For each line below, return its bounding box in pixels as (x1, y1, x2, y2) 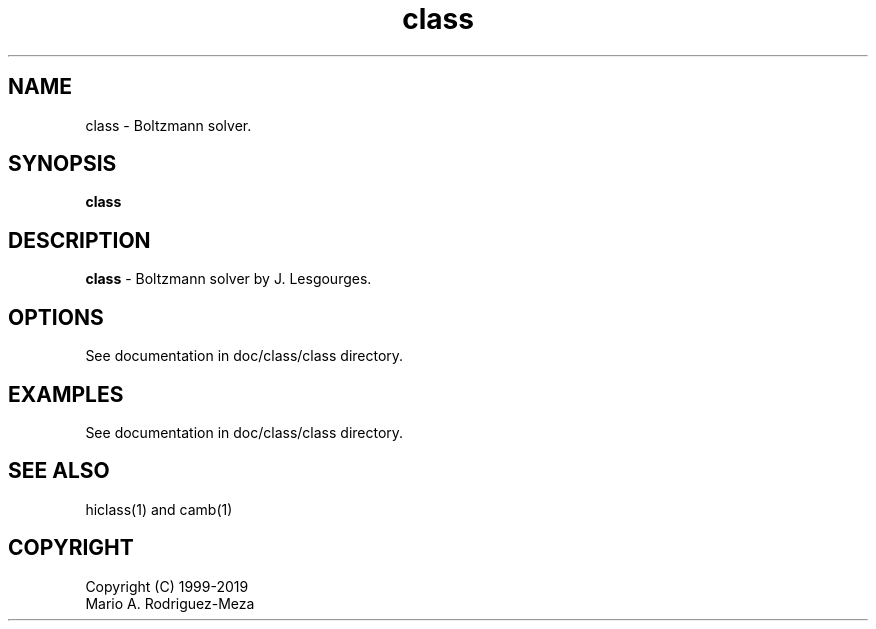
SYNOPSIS (8, 151, 117, 177)
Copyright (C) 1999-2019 (85, 577, 249, 595)
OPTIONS (8, 304, 104, 330)
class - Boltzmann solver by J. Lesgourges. (85, 270, 372, 288)
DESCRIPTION (8, 227, 151, 253)
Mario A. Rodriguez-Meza (85, 594, 255, 612)
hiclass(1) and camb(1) (85, 500, 233, 518)
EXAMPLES (8, 381, 124, 407)
